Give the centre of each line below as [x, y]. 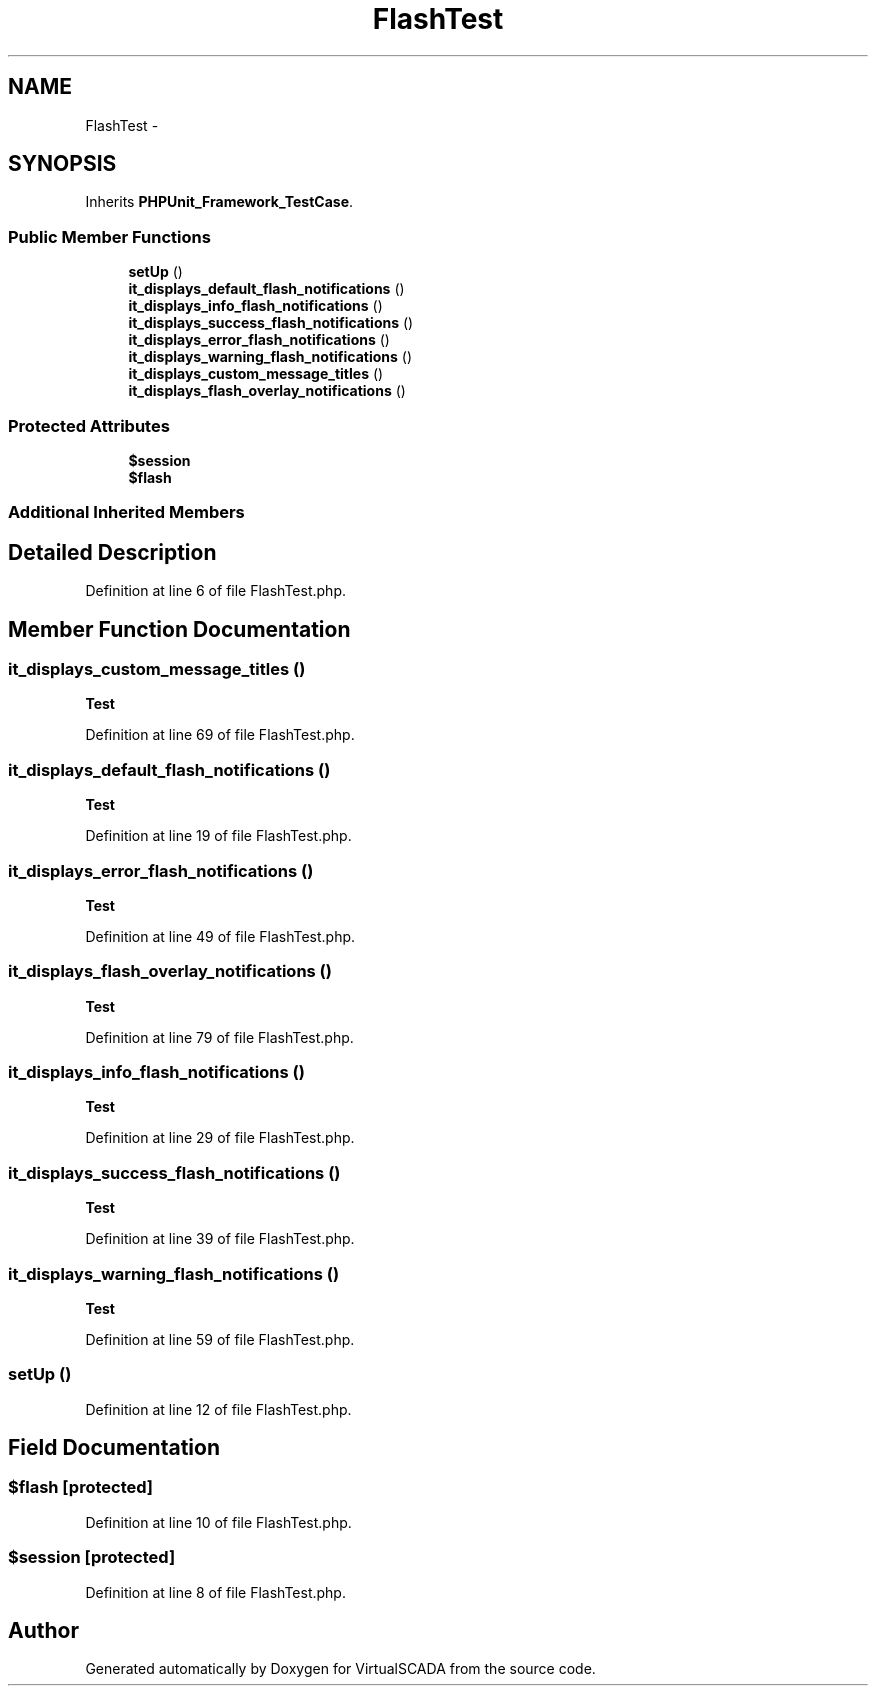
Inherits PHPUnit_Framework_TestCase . [219, 202]
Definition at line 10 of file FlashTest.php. [218, 1522]
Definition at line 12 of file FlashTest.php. [218, 1409]
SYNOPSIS [62, 164]
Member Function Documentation [179, 629]
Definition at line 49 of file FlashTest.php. [220, 936]
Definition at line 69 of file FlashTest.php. [220, 735]
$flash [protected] [80, 1487]
